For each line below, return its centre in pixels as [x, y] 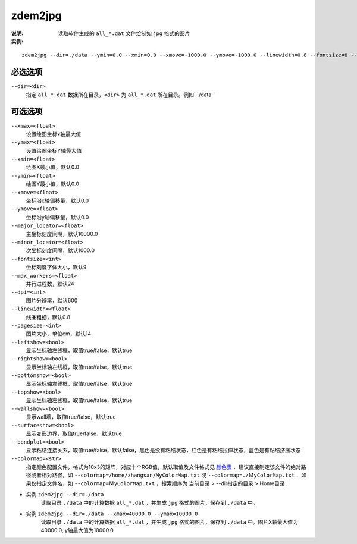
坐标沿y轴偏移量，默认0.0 [57, 217]
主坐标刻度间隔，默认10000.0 [62, 234]
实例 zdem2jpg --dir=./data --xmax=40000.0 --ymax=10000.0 [112, 514]
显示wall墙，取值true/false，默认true [71, 417]
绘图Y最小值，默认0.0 [53, 184]
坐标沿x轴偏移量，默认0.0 [57, 201]
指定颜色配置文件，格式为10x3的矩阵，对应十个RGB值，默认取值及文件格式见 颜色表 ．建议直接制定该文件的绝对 [164, 467]
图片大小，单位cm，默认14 [59, 334]
